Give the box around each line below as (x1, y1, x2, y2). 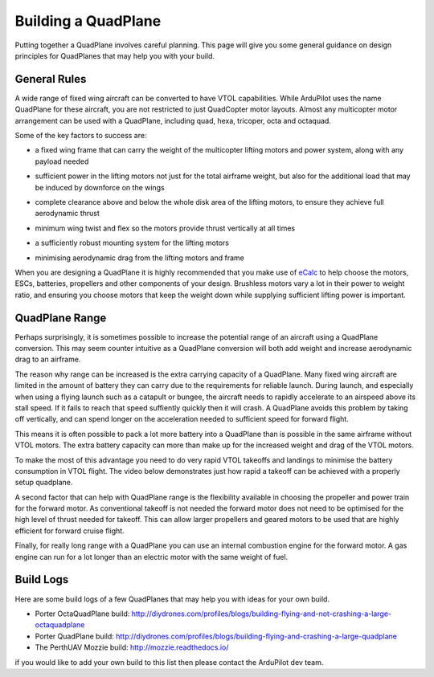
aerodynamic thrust (35, 209, 100, 218)
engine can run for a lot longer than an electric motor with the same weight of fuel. (14, 552, 289, 561)
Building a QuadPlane (14, 12, 162, 30)
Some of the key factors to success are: (14, 131, 147, 141)
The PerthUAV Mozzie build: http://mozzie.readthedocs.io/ (35, 642, 229, 652)
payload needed (35, 157, 89, 166)
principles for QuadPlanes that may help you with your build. (14, 51, 215, 60)
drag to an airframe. (14, 354, 81, 365)
